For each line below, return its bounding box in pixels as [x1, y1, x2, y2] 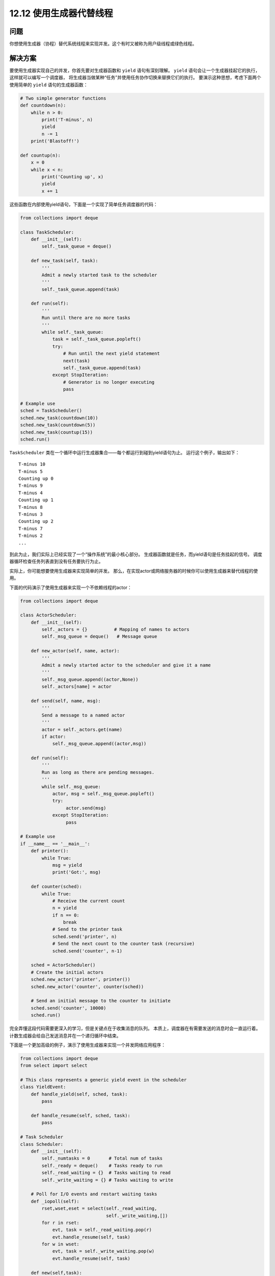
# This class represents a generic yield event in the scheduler [20, 1077, 187, 1083]
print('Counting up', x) [41, 174, 104, 180]
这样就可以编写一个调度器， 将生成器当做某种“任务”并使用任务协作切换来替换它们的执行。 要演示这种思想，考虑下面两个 [9, 75, 262, 81]
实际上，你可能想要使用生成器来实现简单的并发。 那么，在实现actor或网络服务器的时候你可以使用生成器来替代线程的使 [9, 568, 258, 574]
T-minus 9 [18, 483, 43, 488]
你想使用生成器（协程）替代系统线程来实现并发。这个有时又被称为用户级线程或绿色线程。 [9, 41, 197, 47]
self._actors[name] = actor [41, 684, 112, 690]
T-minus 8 [18, 504, 43, 510]
